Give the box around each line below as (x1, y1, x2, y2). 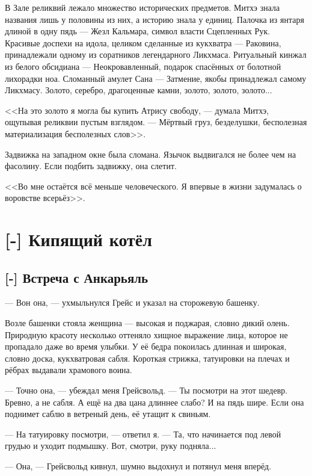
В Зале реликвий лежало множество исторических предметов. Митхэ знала (5, 1, 280, 13)
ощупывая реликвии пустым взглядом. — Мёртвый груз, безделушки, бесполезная (5, 116, 307, 128)
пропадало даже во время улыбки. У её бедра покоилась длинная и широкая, (5, 340, 287, 353)
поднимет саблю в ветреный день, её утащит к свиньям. (5, 407, 211, 420)
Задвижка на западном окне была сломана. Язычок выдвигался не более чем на (5, 147, 296, 160)
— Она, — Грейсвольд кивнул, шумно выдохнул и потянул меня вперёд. (5, 460, 272, 472)
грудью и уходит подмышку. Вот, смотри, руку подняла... (5, 439, 216, 452)
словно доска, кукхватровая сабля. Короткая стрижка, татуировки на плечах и (5, 351, 290, 364)
